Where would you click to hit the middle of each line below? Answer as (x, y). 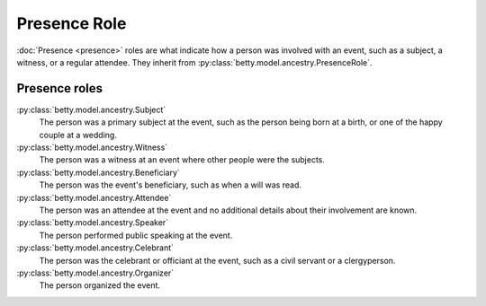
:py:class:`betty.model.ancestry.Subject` (91, 109)
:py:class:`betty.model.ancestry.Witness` (92, 147)
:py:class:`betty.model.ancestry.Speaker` (93, 223)
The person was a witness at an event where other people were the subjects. (182, 160)
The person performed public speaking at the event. (136, 235)
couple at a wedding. (78, 135)
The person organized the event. (100, 285)
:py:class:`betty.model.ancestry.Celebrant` (95, 248)
